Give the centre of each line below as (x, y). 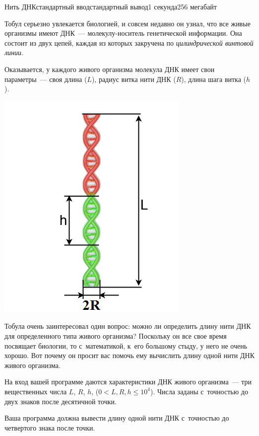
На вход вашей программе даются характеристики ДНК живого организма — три (128, 382)
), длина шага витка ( (214, 79)
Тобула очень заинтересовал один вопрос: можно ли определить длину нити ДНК (128, 326)
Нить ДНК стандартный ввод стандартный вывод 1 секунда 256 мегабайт (111, 6)
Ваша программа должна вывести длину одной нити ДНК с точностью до (117, 418)
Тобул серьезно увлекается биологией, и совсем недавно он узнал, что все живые (128, 23)
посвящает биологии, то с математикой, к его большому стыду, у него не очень (126, 345)
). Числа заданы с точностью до (199, 391)
